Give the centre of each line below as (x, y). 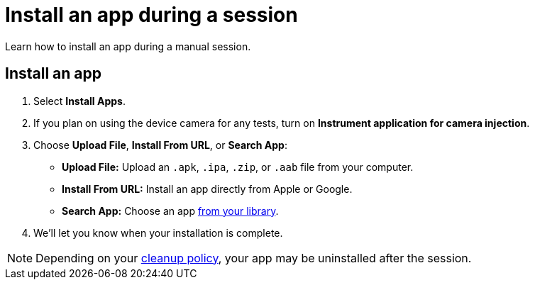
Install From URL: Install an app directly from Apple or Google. (207, 189)
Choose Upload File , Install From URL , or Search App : (160, 145)
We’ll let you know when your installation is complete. (158, 233)
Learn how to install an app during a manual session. (128, 46)
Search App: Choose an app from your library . (170, 211)
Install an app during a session (151, 15)
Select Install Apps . (79, 101)
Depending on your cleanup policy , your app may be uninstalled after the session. (254, 258)
